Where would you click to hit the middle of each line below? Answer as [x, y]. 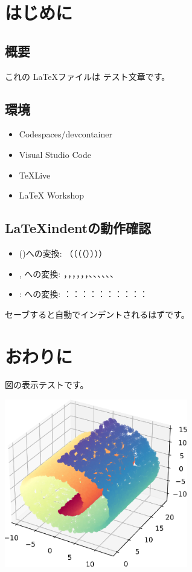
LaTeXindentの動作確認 [78, 228]
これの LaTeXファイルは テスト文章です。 [88, 76]
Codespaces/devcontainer [66, 134]
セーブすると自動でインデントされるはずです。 [97, 314]
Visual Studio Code [55, 154]
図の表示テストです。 [47, 385]
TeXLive [35, 175]
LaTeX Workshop [52, 195]
